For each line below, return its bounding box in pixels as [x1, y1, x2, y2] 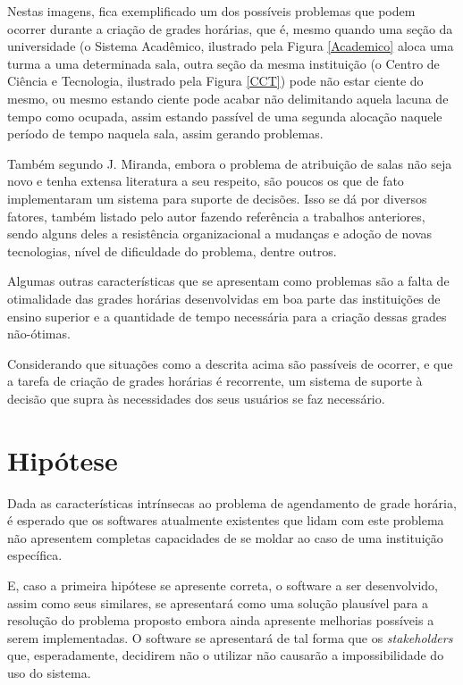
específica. [7, 546, 63, 564]
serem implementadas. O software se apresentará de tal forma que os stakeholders [7, 628, 453, 647]
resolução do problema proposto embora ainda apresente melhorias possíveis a [7, 611, 434, 630]
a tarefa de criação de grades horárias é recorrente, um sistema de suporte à [7, 372, 423, 390]
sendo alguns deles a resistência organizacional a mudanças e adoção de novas [7, 224, 433, 243]
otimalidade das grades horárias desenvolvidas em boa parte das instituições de [7, 288, 441, 307]
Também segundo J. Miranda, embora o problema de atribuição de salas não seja [7, 154, 452, 172]
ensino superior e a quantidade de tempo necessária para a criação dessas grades [7, 306, 447, 325]
